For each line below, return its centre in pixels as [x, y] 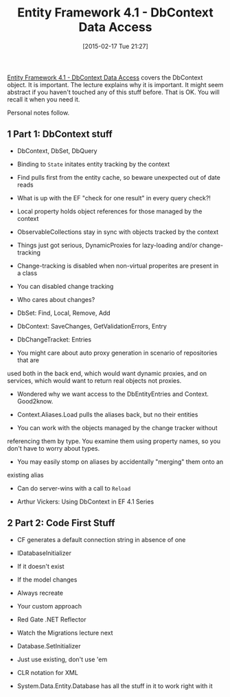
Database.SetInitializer [49, 646]
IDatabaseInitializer [44, 553]
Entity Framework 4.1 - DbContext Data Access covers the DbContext [105, 78]
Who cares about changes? [56, 299]
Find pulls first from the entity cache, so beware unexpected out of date [119, 177]
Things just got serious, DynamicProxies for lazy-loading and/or [107, 245]
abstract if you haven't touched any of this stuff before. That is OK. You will [113, 92]
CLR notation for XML [48, 672]
